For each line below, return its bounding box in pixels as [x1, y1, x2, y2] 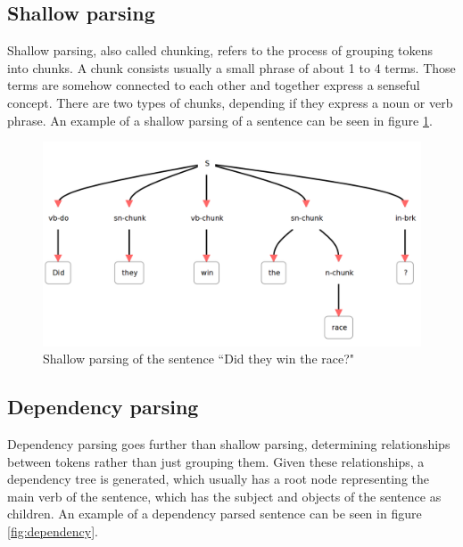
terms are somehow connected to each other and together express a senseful [7, 76, 420, 94]
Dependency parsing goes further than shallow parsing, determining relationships [7, 434, 451, 453]
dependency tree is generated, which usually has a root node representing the [7, 469, 430, 488]
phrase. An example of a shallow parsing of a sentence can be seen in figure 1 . [7, 110, 433, 129]
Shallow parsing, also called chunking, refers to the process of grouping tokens [7, 41, 434, 60]
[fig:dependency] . [7, 521, 98, 540]
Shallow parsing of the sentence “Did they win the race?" [43, 349, 355, 368]
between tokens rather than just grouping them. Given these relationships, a [7, 452, 425, 470]
